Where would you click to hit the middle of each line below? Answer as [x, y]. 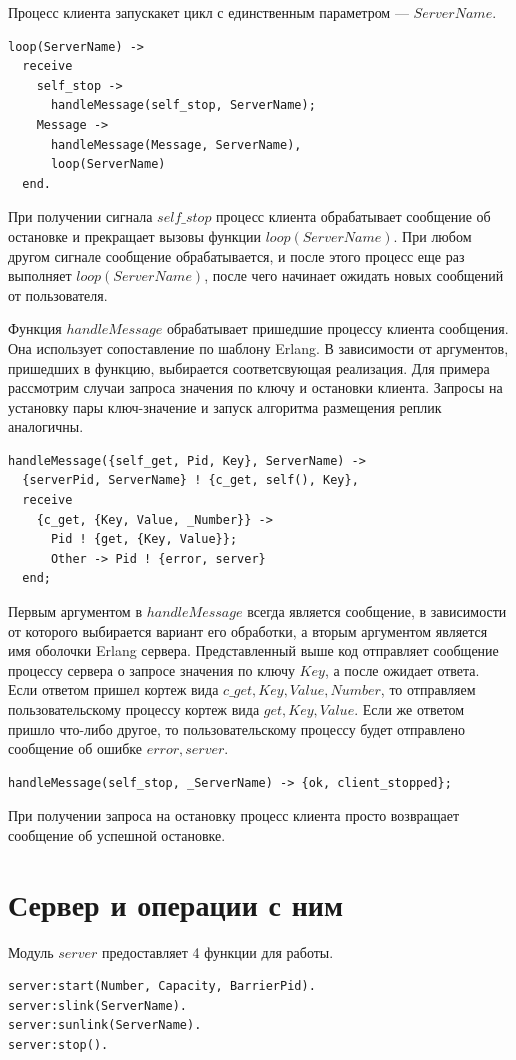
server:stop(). [58, 1045]
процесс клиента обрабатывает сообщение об [353, 216]
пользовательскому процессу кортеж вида [134, 709]
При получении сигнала [80, 216]
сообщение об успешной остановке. [117, 834]
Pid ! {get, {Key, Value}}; [144, 539]
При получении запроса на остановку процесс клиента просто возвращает [234, 815]
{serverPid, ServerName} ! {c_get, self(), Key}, [190, 480]
